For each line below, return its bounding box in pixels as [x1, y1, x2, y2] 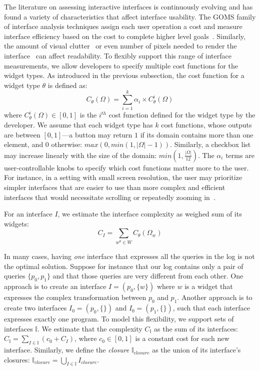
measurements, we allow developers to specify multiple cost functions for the [4, 60, 238, 70]
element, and [4, 139, 43, 149]
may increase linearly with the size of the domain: [4, 149, 157, 160]
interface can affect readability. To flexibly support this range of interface [4, 50, 231, 60]
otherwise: [51, 139, 82, 149]
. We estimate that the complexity [37, 323, 142, 333]
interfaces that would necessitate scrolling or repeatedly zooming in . [4, 191, 215, 202]
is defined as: [47, 79, 87, 90]
